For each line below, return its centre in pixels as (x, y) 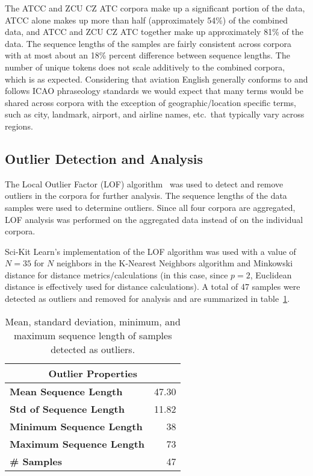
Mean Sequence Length (66, 391)
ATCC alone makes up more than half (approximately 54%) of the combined (146, 20)
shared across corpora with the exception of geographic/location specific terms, (150, 102)
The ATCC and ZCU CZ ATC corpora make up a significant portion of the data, (155, 8)
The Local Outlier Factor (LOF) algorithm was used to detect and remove (144, 183)
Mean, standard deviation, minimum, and (93, 321)
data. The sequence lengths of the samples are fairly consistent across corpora (148, 43)
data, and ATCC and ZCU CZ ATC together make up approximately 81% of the (154, 32)
